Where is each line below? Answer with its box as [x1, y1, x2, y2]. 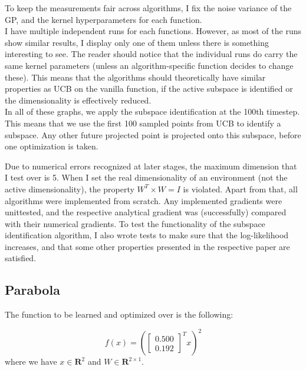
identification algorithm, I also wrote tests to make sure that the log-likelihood [5, 229, 289, 241]
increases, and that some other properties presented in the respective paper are [5, 240, 290, 252]
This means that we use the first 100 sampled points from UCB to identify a [5, 116, 281, 129]
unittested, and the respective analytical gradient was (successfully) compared [5, 206, 287, 218]
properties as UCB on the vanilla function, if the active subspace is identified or [5, 82, 293, 95]
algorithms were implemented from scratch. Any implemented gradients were [5, 194, 282, 206]
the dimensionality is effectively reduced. [5, 94, 152, 106]
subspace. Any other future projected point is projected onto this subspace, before [5, 128, 301, 141]
